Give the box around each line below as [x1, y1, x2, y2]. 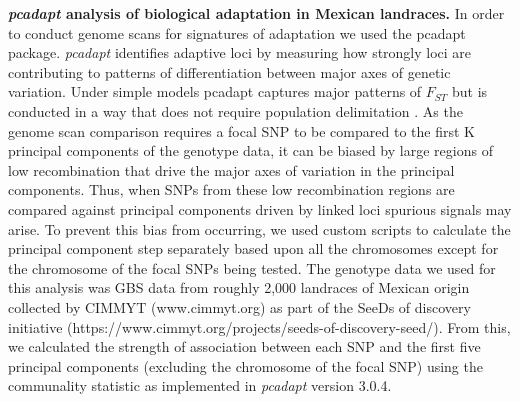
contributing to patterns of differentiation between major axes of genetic [8, 61, 451, 82]
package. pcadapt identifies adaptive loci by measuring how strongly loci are [8, 42, 472, 63]
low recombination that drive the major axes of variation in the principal [8, 159, 455, 180]
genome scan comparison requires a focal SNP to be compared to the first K [8, 120, 475, 141]
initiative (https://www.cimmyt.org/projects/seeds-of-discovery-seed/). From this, [8, 316, 511, 337]
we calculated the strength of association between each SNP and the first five [8, 336, 481, 357]
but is [452, 81, 488, 102]
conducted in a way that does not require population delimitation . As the [8, 100, 463, 121]
